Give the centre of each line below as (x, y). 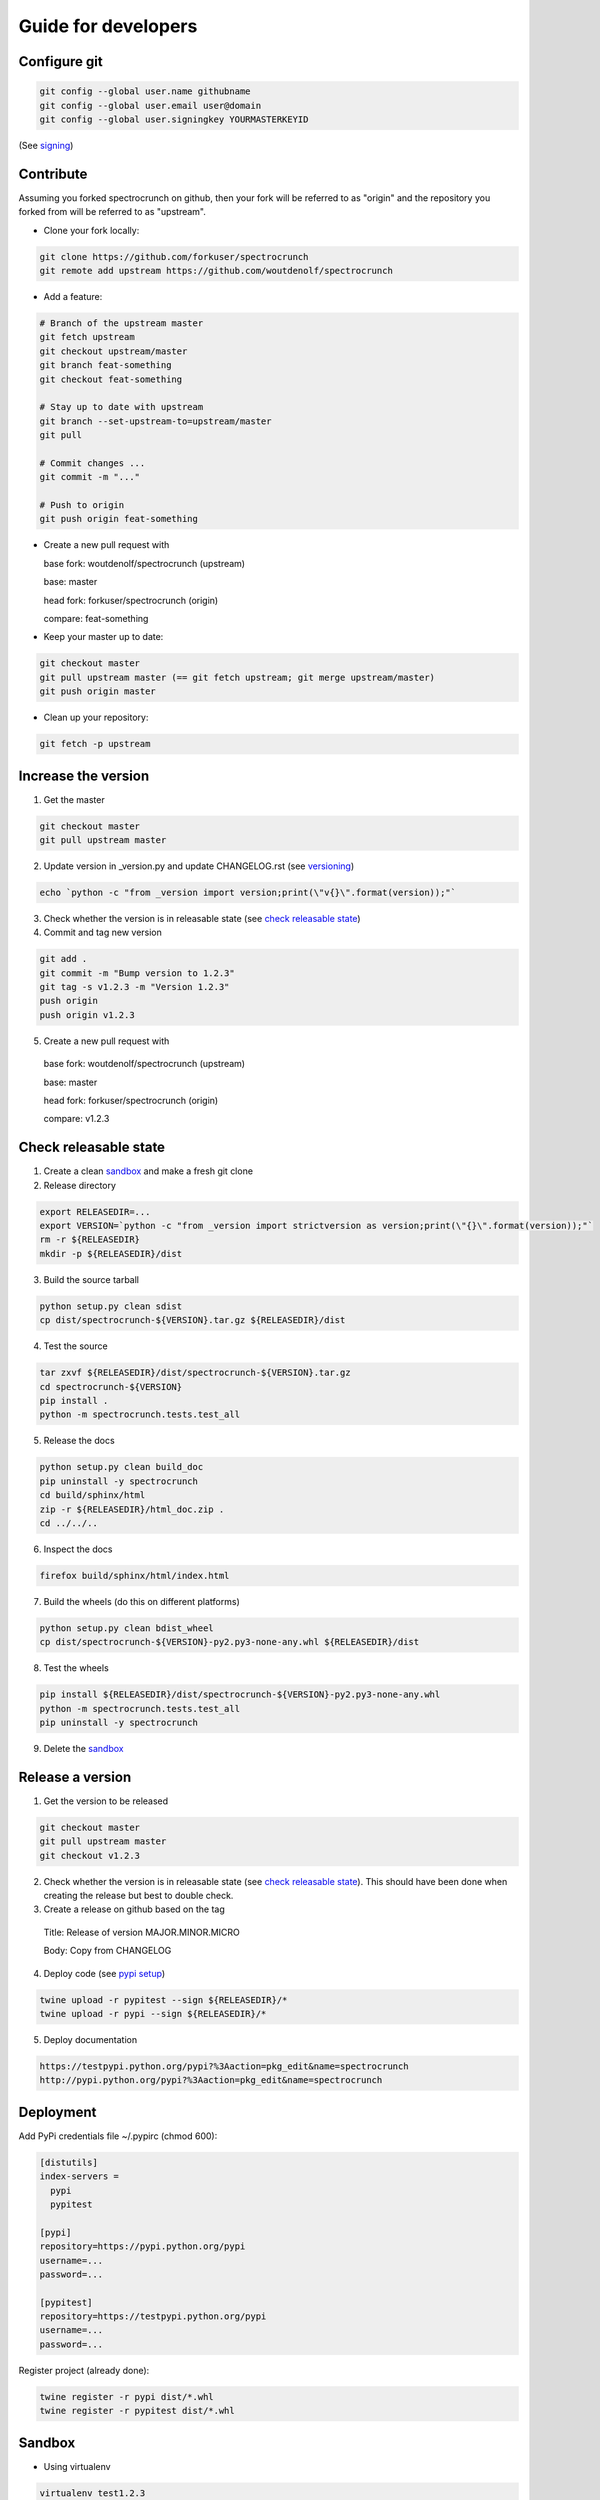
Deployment (57, 2111)
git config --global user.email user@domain (150, 105)
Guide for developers (108, 26)
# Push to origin (82, 505)
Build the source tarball (91, 1279)
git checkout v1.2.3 (89, 1855)
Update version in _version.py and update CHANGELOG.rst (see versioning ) (199, 866)
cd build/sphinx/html (92, 1495)
